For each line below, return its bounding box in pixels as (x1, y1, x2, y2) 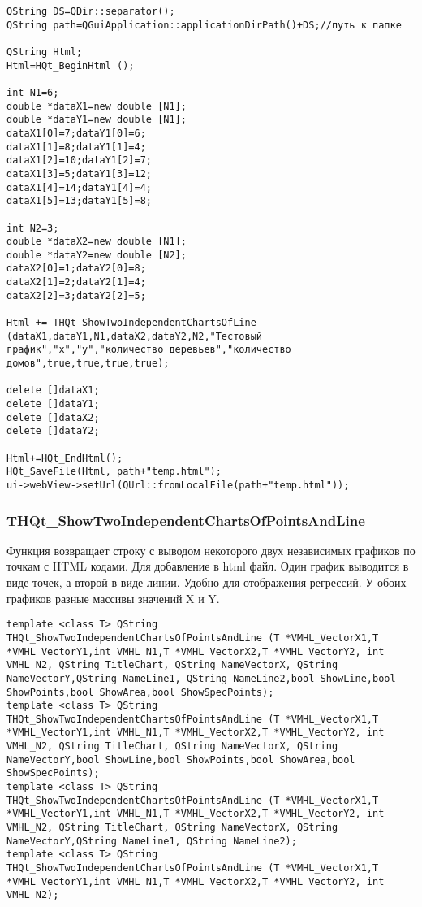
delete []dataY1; (6, 398, 100, 410)
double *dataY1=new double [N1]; (6, 114, 187, 126)
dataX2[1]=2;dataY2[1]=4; (6, 276, 146, 289)
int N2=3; (6, 222, 59, 234)
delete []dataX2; (6, 411, 100, 423)
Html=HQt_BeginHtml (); (6, 59, 135, 72)
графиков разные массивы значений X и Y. (6, 589, 220, 606)
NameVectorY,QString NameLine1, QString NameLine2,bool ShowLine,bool (6, 672, 396, 684)
